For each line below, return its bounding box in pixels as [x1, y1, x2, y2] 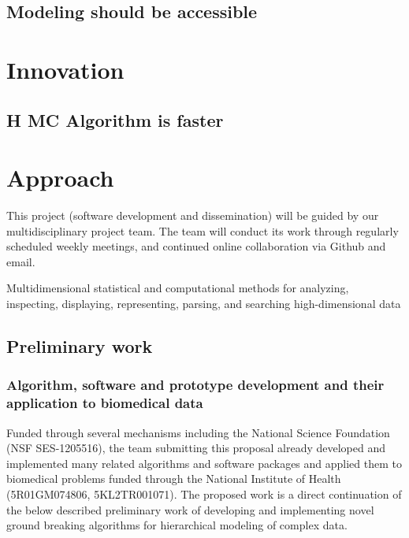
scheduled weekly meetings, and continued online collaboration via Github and [6, 238, 386, 254]
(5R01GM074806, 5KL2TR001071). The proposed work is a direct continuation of [6, 485, 402, 502]
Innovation [6, 53, 125, 85]
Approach [6, 161, 114, 194]
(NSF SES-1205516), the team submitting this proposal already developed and [6, 440, 386, 456]
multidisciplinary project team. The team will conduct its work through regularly [6, 222, 399, 239]
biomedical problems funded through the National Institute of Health [6, 470, 341, 487]
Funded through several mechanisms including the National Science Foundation [6, 424, 390, 440]
